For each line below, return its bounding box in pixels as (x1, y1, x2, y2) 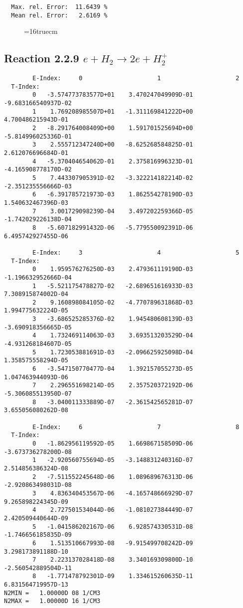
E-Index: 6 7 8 (32, 423, 240, 431)
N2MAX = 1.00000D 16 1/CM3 (4, 598, 101, 605)
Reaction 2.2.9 (4, 50, 79, 66)
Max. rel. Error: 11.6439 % (11, 3, 108, 10)
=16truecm (24, 26, 58, 36)
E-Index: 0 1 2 (32, 75, 240, 82)
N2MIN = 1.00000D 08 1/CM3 (4, 589, 101, 597)
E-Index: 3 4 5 (32, 249, 240, 256)
